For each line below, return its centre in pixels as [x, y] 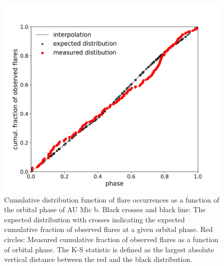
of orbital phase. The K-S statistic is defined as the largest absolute [109, 249]
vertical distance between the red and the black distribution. [98, 259]
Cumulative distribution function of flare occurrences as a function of [112, 199]
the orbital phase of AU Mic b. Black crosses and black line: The [105, 209]
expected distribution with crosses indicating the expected [94, 219]
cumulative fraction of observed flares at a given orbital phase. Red [108, 229]
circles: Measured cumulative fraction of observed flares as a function [111, 239]
